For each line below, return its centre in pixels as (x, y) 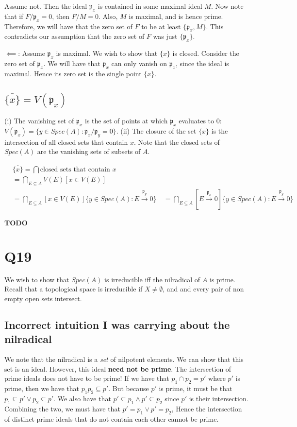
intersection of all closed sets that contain (66, 142)
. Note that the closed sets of (177, 142)
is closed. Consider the (206, 53)
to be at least (161, 26)
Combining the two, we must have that (62, 408)
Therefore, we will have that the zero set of (68, 26)
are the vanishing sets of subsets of (89, 151)
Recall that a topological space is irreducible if (74, 289)
